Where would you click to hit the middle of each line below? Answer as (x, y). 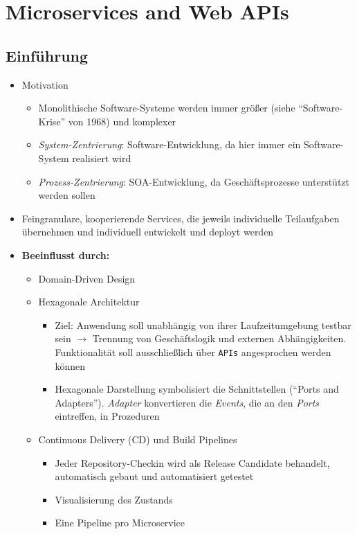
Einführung (47, 55)
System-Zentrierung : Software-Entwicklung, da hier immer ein (170, 144)
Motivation (45, 84)
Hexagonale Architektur (89, 302)
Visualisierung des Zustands (114, 499)
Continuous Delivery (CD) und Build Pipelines (138, 439)
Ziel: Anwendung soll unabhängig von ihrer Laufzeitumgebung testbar (203, 324)
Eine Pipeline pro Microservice (120, 523)
